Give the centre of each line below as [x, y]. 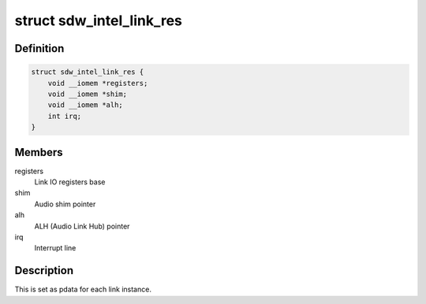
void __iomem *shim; [88, 94]
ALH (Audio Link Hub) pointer [82, 226]
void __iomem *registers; [98, 83]
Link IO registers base [70, 182]
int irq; [65, 116]
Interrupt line [55, 248]
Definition [39, 48]
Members [39, 152]
